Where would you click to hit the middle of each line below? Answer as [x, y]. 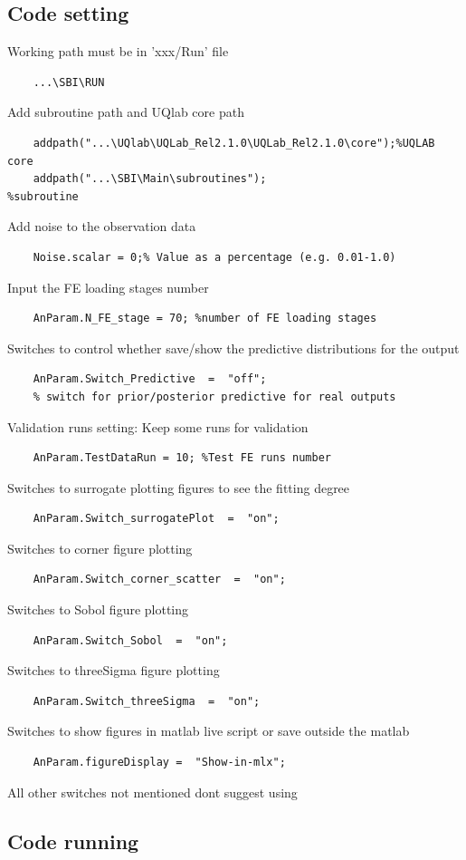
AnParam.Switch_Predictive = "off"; [150, 379]
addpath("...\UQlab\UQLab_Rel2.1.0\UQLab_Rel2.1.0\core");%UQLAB [234, 143]
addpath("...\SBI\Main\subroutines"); [150, 179]
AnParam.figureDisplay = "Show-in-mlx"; [159, 763]
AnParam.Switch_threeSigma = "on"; [147, 701]
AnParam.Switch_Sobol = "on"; [130, 640]
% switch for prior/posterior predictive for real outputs [214, 396]
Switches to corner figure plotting [100, 548]
